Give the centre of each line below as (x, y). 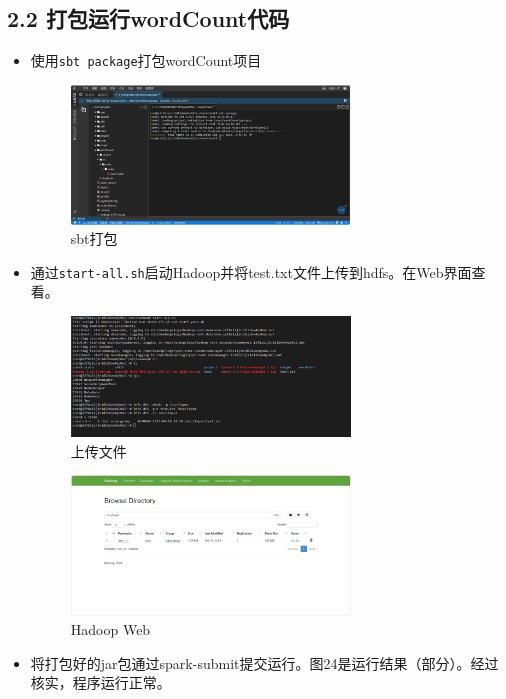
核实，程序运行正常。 (100, 682)
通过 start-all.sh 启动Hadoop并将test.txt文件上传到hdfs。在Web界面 (251, 271)
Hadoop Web (110, 629)
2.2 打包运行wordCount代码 (148, 18)
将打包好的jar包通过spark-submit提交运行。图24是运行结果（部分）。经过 (264, 662)
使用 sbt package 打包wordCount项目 (146, 60)
